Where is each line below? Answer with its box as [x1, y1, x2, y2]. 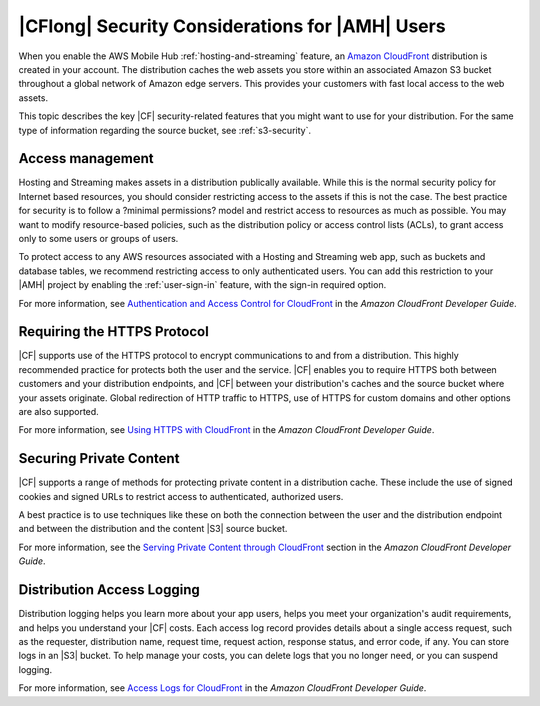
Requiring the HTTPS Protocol [18, 323, 209, 340]
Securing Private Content [18, 450, 180, 467]
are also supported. [18, 406, 99, 417]
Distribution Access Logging [18, 581, 200, 599]
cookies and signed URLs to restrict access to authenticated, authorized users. [18, 490, 344, 502]
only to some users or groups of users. [18, 232, 179, 244]
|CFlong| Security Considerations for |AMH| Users [18, 15, 446, 37]
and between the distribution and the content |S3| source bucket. [18, 523, 288, 535]
